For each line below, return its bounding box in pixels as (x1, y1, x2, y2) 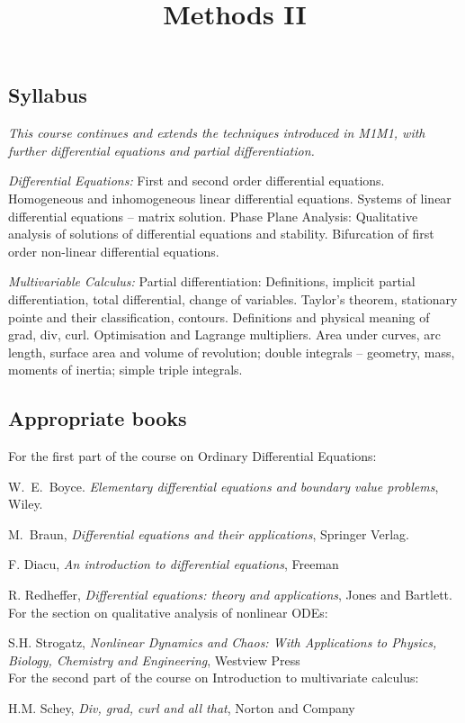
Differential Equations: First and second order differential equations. (8, 171, 385, 190)
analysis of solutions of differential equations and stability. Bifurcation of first (8, 224, 434, 243)
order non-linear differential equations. (8, 241, 219, 260)
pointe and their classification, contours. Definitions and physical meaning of (8, 307, 430, 326)
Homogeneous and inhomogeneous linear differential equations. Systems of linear (8, 188, 452, 207)
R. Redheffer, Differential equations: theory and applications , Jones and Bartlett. (8, 585, 452, 604)
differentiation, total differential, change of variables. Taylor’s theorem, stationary (8, 289, 458, 308)
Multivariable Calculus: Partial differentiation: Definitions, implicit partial (8, 272, 416, 291)
